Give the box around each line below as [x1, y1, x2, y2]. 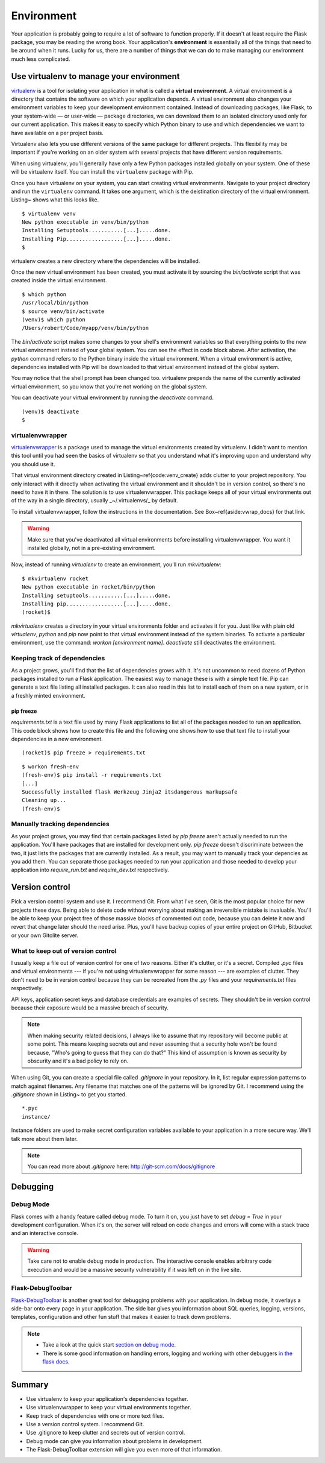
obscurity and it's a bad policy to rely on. [27, 1057, 129, 1064]
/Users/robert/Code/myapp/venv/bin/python [22, 324, 149, 332]
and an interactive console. [11, 1230, 78, 1237]
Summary [11, 1379, 49, 1389]
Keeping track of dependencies [11, 654, 105, 663]
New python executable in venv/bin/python [22, 219, 149, 226]
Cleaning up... [22, 797, 67, 804]
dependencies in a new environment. [11, 735, 104, 742]
